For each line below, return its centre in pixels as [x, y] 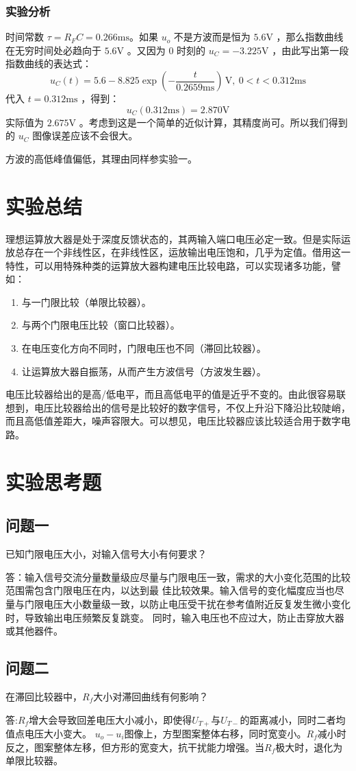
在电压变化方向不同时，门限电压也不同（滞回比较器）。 [144, 348]
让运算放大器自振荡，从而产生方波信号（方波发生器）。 [144, 371]
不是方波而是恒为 [212, 37]
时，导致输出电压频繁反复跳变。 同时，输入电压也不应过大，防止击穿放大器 [175, 617]
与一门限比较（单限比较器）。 [86, 301]
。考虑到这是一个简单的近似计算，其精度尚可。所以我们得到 [213, 122]
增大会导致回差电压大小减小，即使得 [111, 719]
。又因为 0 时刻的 [166, 50]
